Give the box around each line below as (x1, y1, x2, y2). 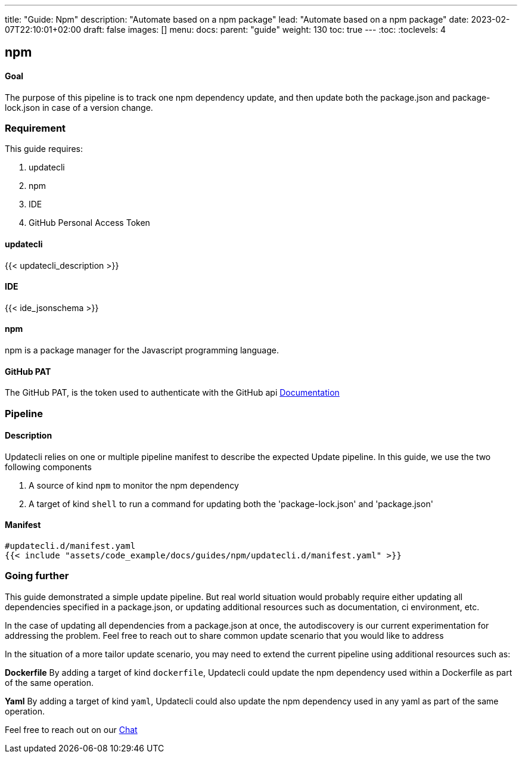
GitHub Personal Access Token (29, 218, 150, 228)
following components (5, 461, 92, 472)
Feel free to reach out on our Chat (5, 724, 138, 735)
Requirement (5, 122, 66, 135)
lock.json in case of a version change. (5, 102, 153, 113)
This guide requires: (5, 144, 83, 154)
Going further (5, 570, 69, 582)
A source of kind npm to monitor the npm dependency (29, 480, 239, 490)
